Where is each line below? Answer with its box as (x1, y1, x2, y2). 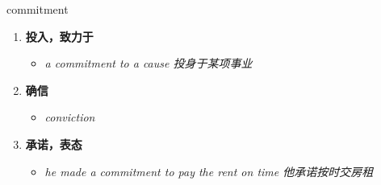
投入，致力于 (25, 27, 94, 44)
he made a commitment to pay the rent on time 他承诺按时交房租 (44, 162, 374, 179)
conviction (44, 109, 95, 125)
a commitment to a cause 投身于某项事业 (44, 55, 253, 72)
